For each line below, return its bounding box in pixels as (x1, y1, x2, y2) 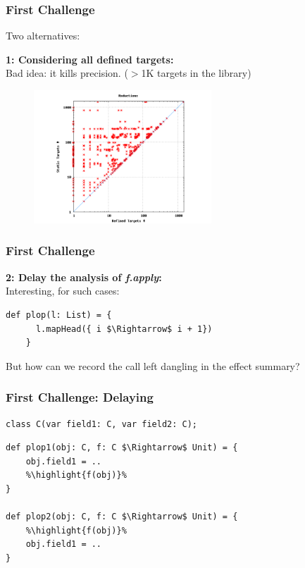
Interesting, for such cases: (6, 283, 120, 298)
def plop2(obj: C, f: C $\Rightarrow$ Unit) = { (6, 512, 238, 522)
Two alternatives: (6, 28, 80, 43)
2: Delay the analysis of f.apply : (6, 269, 162, 284)
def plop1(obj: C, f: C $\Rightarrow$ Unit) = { (6, 443, 238, 453)
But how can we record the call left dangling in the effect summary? (6, 358, 300, 373)
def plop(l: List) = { (6, 309, 112, 320)
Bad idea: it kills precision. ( (6, 66, 128, 80)
